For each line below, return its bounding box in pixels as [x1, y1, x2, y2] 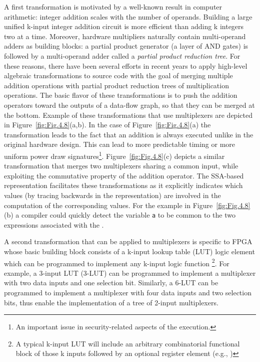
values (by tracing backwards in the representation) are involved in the [4, 190, 221, 200]
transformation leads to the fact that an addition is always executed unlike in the [4, 129, 253, 139]
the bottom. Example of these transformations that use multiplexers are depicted [4, 109, 252, 120]
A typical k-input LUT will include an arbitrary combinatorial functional [15, 338, 240, 348]
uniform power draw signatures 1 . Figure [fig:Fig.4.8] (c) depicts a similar [4, 149, 225, 161]
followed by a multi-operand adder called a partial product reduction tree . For [4, 50, 240, 61]
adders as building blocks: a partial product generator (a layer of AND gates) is [4, 41, 248, 51]
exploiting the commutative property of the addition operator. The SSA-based [4, 170, 244, 180]
